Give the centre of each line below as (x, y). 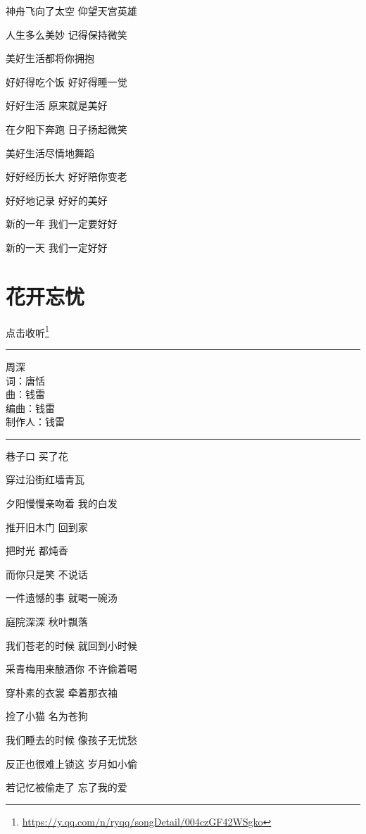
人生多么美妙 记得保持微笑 (67, 34)
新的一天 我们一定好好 (57, 247)
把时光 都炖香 (37, 550)
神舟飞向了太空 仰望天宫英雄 (71, 11)
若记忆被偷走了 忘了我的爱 (67, 787)
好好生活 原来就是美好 (57, 105)
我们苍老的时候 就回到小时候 (71, 645)
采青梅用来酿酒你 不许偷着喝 (71, 669)
